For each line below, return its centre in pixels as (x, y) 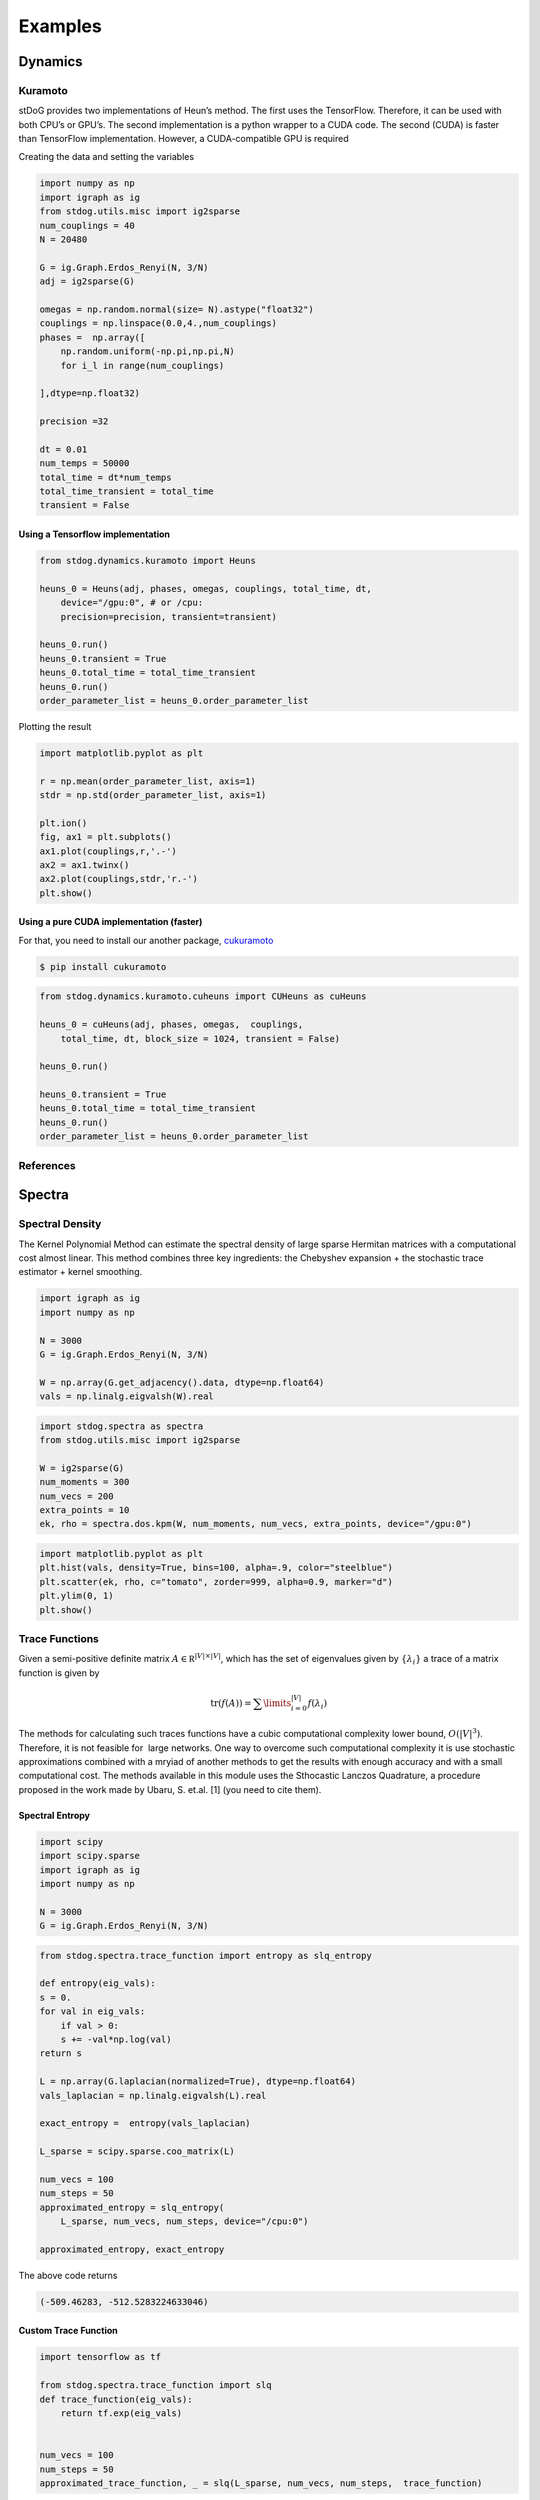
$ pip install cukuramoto (103, 966)
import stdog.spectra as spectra (121, 1426)
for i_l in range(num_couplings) (142, 365)
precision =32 (74, 421)
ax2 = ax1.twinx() (84, 865)
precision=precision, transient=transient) (168, 616)
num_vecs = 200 (76, 1496)
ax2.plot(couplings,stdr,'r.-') (119, 879)
